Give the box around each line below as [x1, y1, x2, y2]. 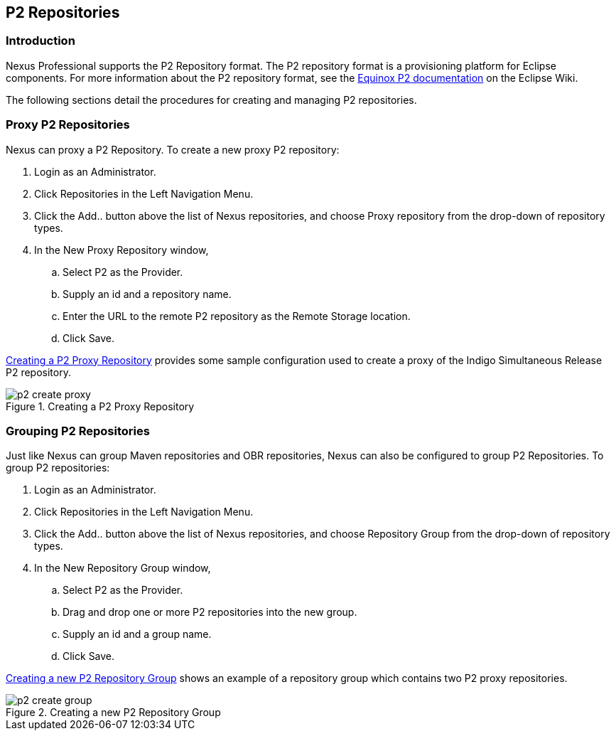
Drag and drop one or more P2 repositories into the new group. [63, 606, 357, 619]
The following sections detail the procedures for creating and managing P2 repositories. [6, 93, 417, 106]
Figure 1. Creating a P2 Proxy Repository [6, 400, 195, 412]
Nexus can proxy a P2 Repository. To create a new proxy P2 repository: [6, 143, 340, 156]
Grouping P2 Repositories [6, 423, 150, 438]
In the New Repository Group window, [34, 562, 211, 575]
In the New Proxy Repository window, [34, 243, 209, 256]
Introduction [6, 33, 75, 48]
